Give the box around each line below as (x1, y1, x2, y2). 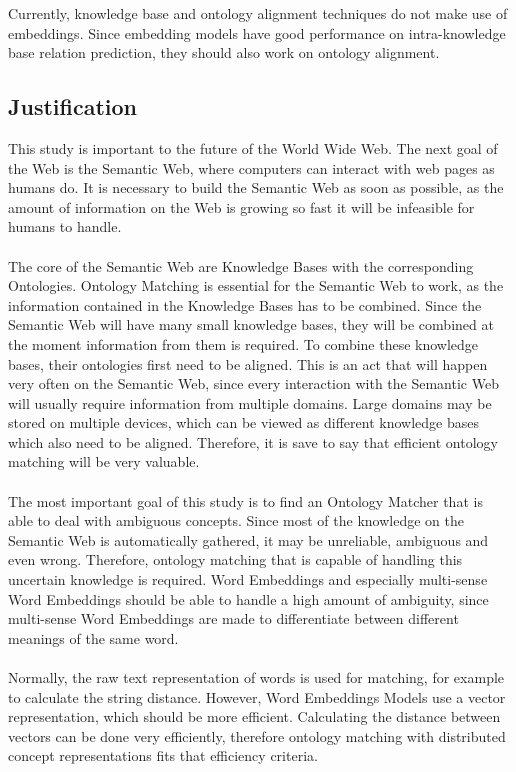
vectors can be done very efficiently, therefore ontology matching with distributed (8, 725, 506, 746)
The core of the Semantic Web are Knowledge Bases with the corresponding (8, 255, 474, 276)
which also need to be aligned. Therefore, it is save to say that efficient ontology (8, 431, 498, 452)
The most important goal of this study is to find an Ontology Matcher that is (8, 490, 483, 511)
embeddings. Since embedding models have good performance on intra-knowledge (8, 22, 506, 43)
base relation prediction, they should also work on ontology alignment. (8, 42, 440, 63)
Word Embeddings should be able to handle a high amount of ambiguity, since (8, 588, 489, 609)
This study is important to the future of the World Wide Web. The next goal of (8, 137, 498, 158)
